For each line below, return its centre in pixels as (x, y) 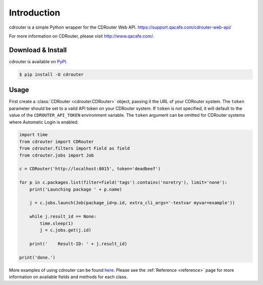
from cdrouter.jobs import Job (57, 155)
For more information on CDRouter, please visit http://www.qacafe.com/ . (82, 36)
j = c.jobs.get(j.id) (66, 230)
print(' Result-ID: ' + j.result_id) (78, 244)
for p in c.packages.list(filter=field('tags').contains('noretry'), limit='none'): (123, 183)
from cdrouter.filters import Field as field (75, 149)
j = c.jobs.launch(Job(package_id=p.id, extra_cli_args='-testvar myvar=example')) (132, 203)
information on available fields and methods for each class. (68, 277)
